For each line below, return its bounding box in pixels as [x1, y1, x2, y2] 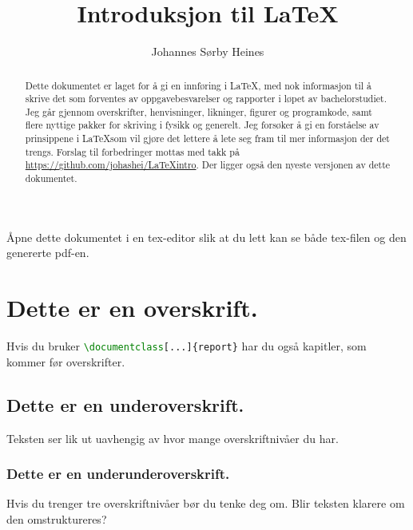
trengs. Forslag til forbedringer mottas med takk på [25, 144, 240, 158]
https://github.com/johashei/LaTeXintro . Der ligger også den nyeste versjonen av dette [25, 158, 391, 172]
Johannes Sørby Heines [151, 43, 264, 60]
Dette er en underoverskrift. [6, 392, 244, 417]
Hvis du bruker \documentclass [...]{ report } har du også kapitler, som [6, 338, 367, 354]
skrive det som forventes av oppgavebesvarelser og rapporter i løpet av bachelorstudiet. [25, 92, 387, 105]
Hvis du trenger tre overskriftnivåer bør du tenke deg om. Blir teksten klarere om [6, 495, 405, 512]
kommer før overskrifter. [6, 353, 125, 370]
